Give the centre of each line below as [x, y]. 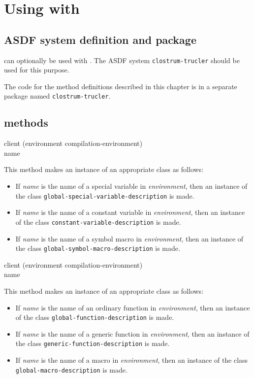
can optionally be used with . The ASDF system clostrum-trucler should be [122, 60]
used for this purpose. [37, 70]
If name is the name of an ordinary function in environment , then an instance [133, 307]
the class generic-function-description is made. [93, 343]
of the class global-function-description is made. [95, 317]
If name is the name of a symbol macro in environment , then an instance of [129, 238]
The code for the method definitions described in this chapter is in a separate [121, 86]
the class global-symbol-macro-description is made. [98, 248]
